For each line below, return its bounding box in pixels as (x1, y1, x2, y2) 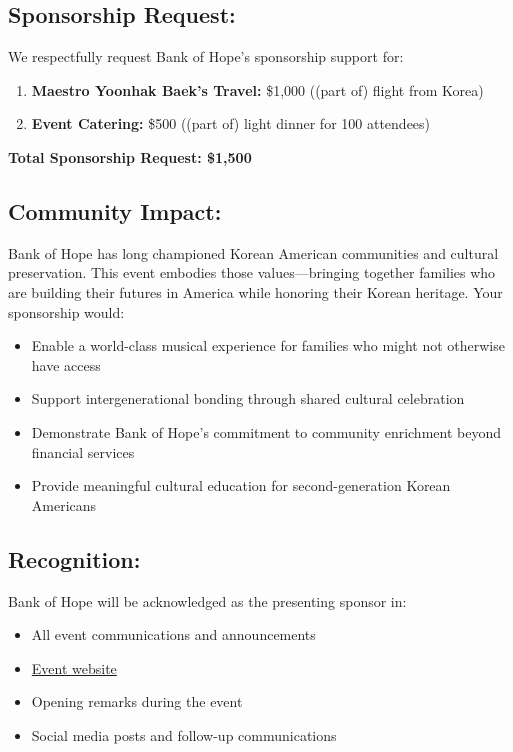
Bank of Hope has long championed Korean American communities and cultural (8, 242, 499, 263)
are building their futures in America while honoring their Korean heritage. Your (8, 281, 503, 302)
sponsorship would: (8, 301, 125, 322)
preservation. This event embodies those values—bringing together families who (8, 262, 496, 283)
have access (31, 354, 101, 375)
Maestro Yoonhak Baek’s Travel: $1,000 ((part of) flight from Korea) (31, 79, 484, 100)
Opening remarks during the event (31, 691, 243, 712)
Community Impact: (8, 195, 222, 226)
